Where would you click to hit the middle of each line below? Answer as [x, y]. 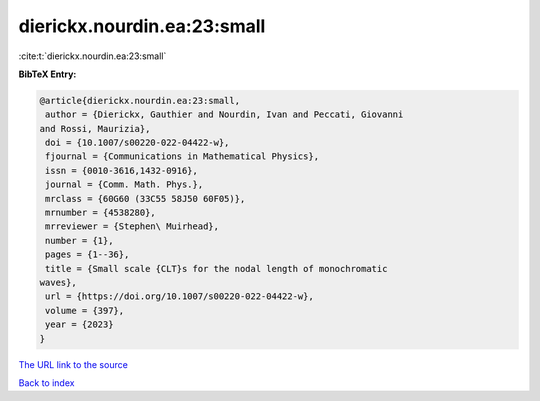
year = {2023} [79, 324]
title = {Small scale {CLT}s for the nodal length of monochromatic [216, 268]
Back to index [46, 382]
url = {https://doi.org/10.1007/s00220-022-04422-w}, [179, 296]
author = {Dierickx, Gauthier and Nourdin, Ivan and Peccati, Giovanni [224, 114]
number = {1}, [79, 240]
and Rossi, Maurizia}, [95, 128]
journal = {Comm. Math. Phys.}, [124, 184]
